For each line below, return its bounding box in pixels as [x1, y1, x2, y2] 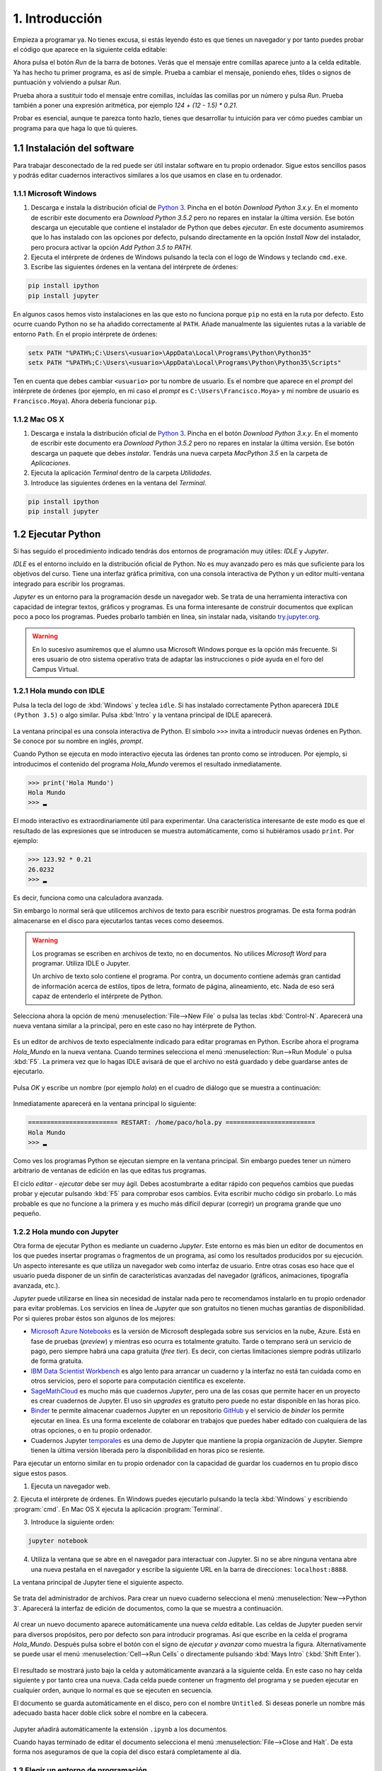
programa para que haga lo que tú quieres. [13, 124, 138, 132]
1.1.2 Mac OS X [13, 414, 65, 424]
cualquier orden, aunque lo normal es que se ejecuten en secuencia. [13, 1686, 213, 1694]
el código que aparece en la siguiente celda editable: [13, 45, 168, 53]
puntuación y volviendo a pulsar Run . [13, 78, 122, 86]
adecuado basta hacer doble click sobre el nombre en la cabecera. [13, 1709, 209, 1717]
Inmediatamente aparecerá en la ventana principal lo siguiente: [13, 1099, 197, 1108]
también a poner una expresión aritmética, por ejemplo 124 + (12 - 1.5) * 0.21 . [13, 101, 238, 109]
